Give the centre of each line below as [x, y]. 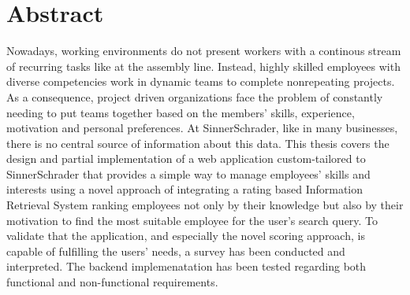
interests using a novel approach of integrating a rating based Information [185, 189]
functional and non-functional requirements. [112, 282]
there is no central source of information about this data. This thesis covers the [198, 143]
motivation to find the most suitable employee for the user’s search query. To [192, 220]
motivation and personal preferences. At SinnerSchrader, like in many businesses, [202, 128]
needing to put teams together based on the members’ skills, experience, [181, 112]
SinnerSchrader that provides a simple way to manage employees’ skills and [188, 173]
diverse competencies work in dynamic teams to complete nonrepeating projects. [201, 81]
